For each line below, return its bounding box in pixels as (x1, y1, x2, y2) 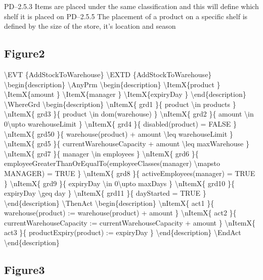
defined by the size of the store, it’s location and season (4, 21, 176, 31)
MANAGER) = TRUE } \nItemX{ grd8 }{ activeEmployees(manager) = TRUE (4, 167, 255, 178)
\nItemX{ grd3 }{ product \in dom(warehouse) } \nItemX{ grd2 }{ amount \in (4, 108, 254, 119)
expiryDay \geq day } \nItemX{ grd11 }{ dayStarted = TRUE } (4, 188, 206, 198)
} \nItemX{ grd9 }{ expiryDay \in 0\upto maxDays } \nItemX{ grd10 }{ (4, 178, 235, 188)
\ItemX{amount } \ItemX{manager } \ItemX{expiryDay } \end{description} (4, 89, 246, 99)
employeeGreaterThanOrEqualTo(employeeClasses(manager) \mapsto (4, 158, 220, 169)
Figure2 (4, 45, 45, 61)
